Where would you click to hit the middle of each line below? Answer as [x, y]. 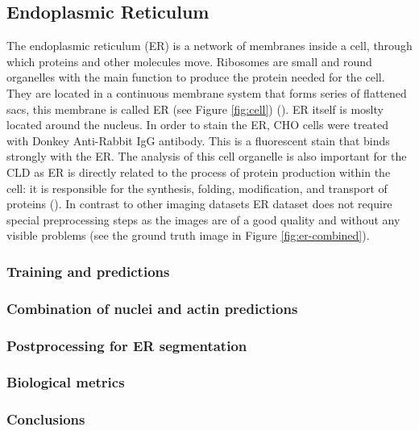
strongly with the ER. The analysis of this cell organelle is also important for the [207, 156]
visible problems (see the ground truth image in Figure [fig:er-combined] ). [188, 235]
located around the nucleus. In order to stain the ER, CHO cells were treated [198, 125]
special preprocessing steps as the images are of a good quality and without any [203, 219]
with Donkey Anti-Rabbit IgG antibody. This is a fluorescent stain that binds [198, 140]
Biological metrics [66, 382]
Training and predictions [88, 271]
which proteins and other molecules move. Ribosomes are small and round [189, 61]
